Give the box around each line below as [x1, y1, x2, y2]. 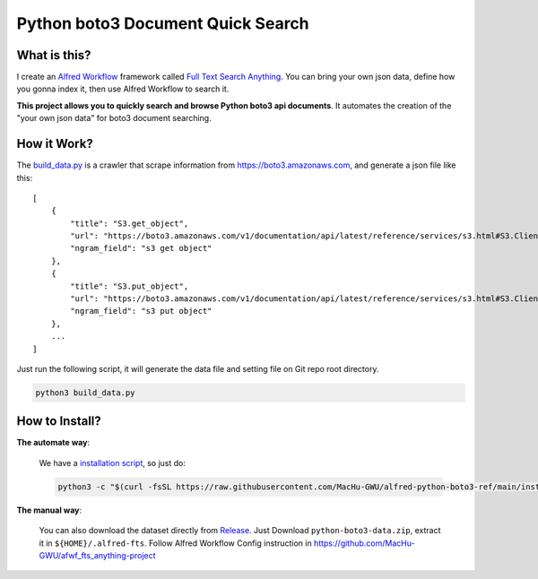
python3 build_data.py [35, 387, 135, 398]
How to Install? [16, 413, 102, 429]
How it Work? [16, 136, 93, 151]
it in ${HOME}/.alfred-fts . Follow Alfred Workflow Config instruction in [39, 538, 313, 549]
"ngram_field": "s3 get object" [70, 243, 213, 254]
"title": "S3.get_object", [70, 218, 189, 229]
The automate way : [16, 437, 90, 448]
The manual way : [16, 505, 82, 515]
